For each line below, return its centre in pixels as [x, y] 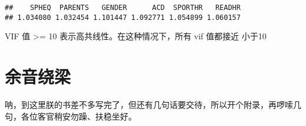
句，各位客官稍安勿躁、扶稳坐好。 [71, 116]
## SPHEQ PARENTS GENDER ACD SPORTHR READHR [123, 8]
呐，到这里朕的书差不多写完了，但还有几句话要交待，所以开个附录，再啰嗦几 [153, 105]
